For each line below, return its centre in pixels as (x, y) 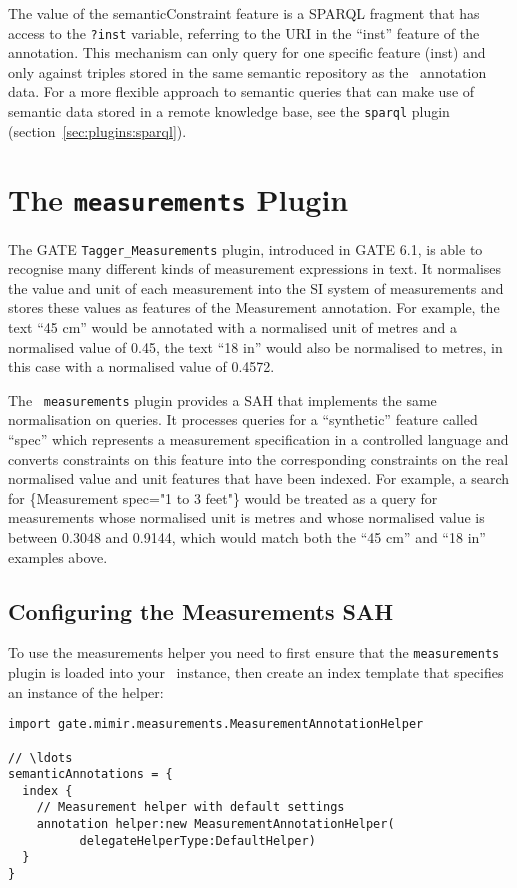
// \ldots (40, 757)
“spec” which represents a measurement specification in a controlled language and (258, 439)
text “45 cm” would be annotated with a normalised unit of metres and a (232, 326)
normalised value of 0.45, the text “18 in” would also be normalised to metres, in (255, 346)
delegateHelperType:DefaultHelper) (197, 840)
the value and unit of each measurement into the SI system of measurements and (256, 287)
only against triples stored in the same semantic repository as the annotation (247, 71)
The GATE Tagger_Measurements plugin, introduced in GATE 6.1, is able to (245, 248)
